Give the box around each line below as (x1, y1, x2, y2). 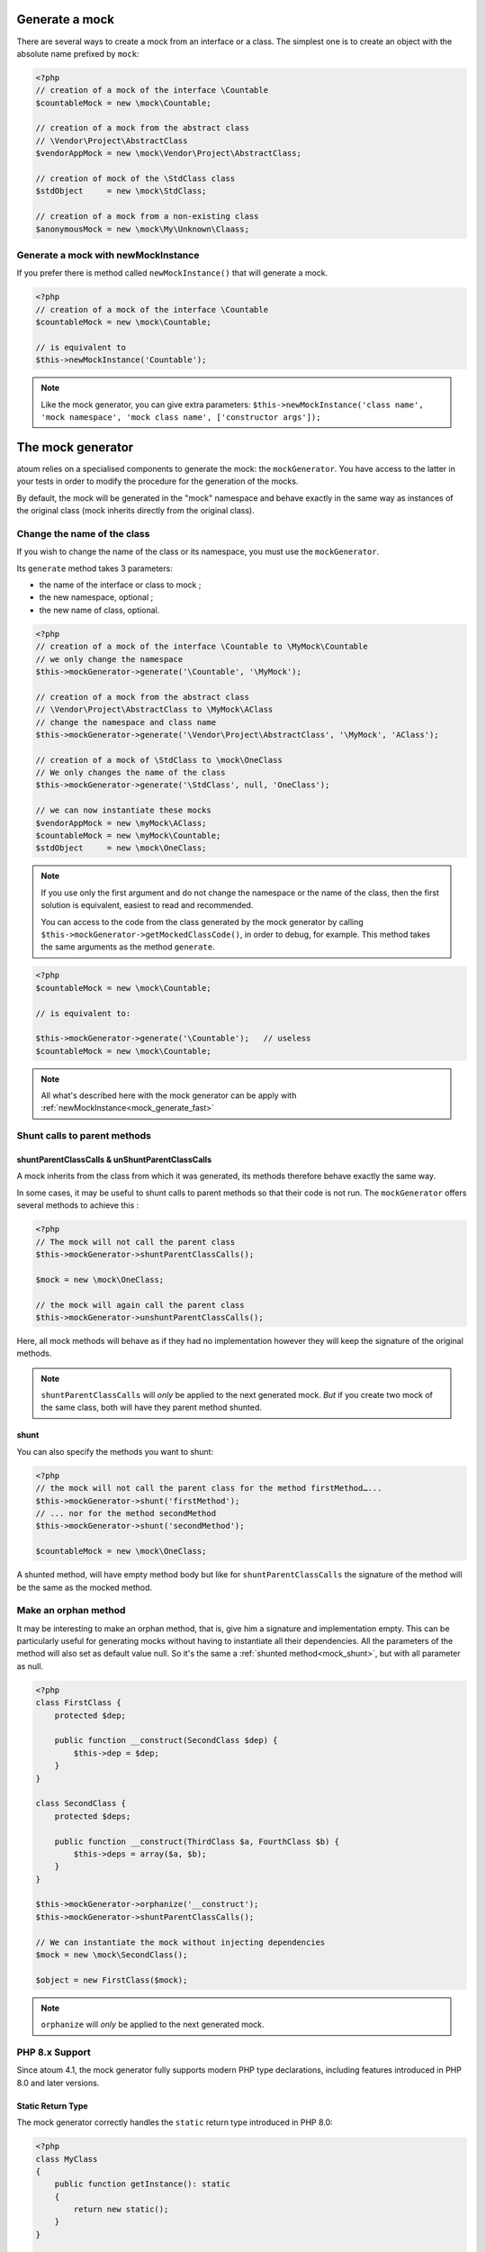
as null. (16, 1660, 44, 1671)
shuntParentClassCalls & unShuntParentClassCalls (16, 1154, 211, 1166)
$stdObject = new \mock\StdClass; (35, 186, 207, 196)
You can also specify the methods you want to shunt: (16, 1446, 214, 1457)
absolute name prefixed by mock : (16, 48, 139, 59)
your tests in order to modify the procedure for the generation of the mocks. (16, 476, 299, 486)
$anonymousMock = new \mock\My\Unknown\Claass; (35, 223, 249, 234)
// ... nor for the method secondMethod (35, 1509, 216, 1518)
